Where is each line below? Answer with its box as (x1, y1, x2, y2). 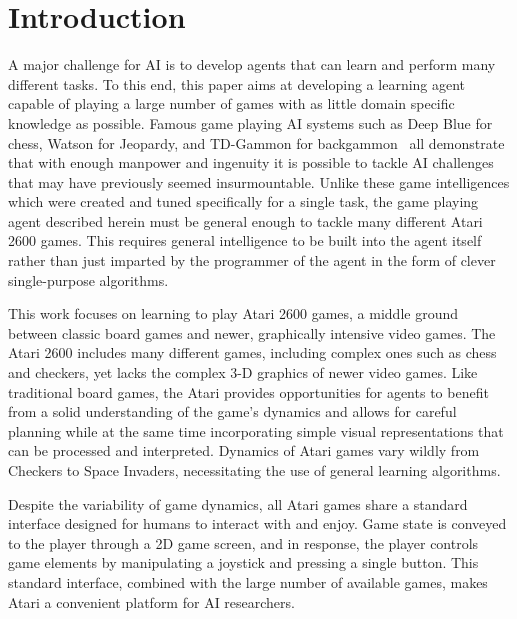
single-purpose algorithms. (8, 269, 169, 290)
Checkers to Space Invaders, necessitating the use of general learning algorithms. (8, 460, 501, 480)
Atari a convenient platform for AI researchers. (8, 591, 295, 612)
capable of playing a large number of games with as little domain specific (8, 93, 455, 114)
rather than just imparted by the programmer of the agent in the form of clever (8, 250, 496, 271)
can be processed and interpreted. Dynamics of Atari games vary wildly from (8, 440, 480, 461)
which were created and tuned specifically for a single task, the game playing (8, 191, 479, 212)
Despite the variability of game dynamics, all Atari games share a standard (8, 493, 468, 514)
